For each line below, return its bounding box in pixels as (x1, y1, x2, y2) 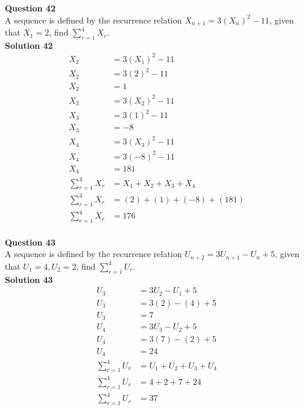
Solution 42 (5, 39, 53, 51)
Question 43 (5, 235, 55, 248)
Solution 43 (5, 273, 53, 285)
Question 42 (5, 2, 55, 14)
